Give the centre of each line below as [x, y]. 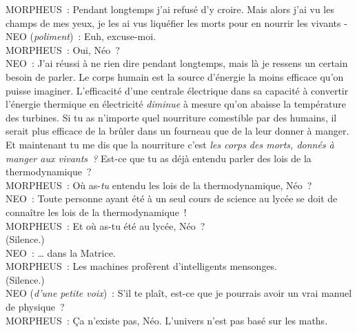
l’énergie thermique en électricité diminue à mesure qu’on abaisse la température [176, 104]
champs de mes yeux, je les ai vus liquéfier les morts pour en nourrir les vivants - [176, 22]
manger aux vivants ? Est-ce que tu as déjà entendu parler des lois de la [159, 158]
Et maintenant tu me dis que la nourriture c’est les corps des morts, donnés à [170, 144]
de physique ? [35, 307]
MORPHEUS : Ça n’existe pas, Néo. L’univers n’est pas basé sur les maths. [167, 320]
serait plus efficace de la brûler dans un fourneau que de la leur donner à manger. [177, 131]
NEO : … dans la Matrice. [61, 252]
